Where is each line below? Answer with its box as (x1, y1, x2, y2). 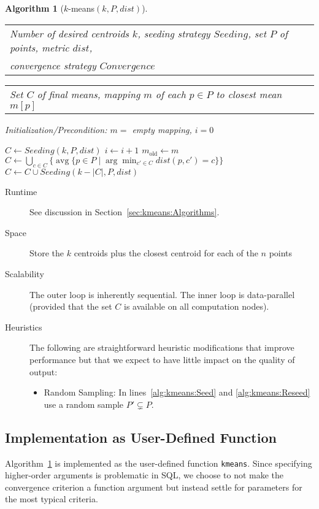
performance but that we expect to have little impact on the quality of (29, 353, 295, 365)
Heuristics (5, 320, 42, 333)
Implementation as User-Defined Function (5, 427, 277, 446)
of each (155, 86, 186, 101)
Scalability (5, 267, 44, 280)
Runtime (5, 185, 37, 197)
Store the (29, 247, 64, 259)
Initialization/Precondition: (5, 123, 107, 136)
